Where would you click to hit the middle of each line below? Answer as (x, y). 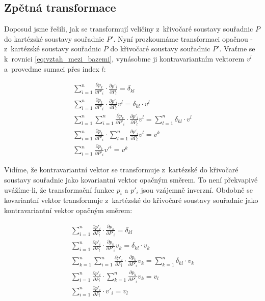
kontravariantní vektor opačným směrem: (68, 210)
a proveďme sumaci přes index (52, 68)
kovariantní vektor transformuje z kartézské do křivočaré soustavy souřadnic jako (131, 200)
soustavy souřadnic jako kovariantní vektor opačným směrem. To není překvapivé (131, 180)
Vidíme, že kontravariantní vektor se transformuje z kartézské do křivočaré (121, 170)
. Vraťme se (237, 49)
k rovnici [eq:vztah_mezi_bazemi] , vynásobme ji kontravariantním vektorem (124, 58)
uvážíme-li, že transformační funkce (59, 189)
